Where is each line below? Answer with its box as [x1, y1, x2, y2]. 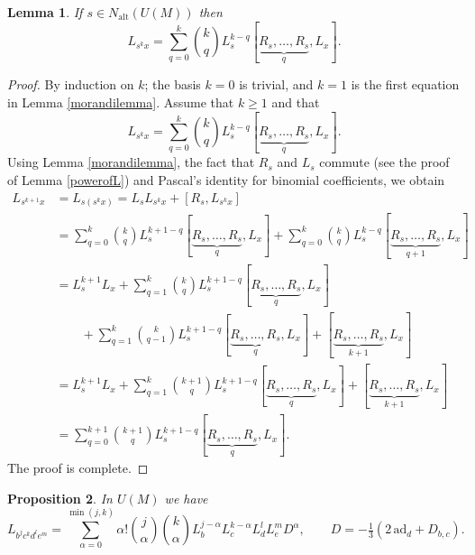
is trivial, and [239, 75, 314, 94]
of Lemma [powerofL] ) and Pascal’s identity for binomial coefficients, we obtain [7, 170, 445, 189]
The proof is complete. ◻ [7, 458, 149, 477]
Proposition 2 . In [7, 488, 113, 507]
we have [164, 488, 208, 507]
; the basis [144, 75, 201, 94]
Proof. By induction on [7, 75, 134, 94]
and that [271, 92, 320, 111]
